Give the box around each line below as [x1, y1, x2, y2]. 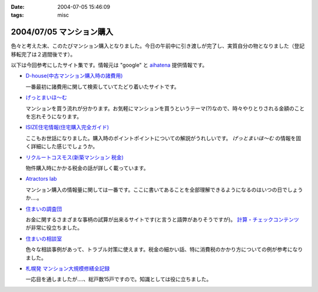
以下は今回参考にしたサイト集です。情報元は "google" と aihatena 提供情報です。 [11, 62, 208, 69]
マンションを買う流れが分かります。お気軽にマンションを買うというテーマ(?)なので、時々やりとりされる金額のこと [25, 105, 305, 112]
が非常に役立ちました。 [25, 224, 82, 231]
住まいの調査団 [25, 205, 62, 212]
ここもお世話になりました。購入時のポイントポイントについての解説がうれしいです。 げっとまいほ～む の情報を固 [25, 134, 302, 141]
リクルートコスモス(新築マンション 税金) [25, 154, 124, 161]
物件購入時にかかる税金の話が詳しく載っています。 [25, 164, 149, 171]
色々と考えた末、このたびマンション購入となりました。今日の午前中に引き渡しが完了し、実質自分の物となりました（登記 [11, 42, 305, 49]
